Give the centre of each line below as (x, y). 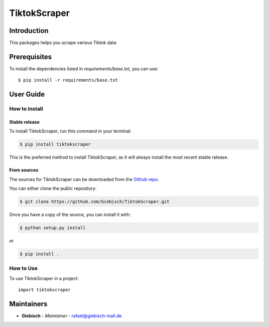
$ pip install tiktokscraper (55, 144)
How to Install (26, 109)
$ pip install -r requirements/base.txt (68, 80)
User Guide (27, 94)
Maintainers (28, 304)
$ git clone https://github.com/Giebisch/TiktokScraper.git (95, 202)
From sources (24, 170)
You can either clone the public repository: (53, 188)
